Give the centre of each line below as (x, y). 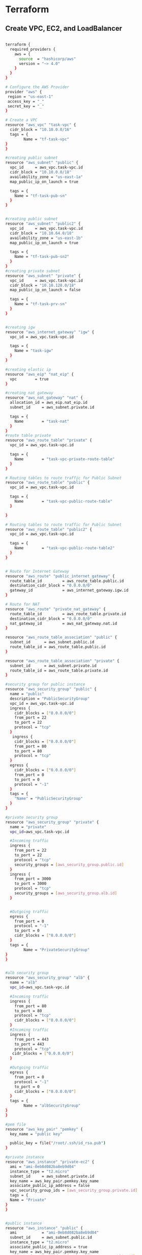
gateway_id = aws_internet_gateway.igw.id (69, 590)
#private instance (25, 1157)
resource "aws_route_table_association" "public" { (61, 637)
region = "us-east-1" (30, 96)
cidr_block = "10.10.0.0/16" (41, 129)
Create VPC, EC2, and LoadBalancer (64, 28)
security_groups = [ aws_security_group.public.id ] (69, 864)
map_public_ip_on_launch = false (45, 290)
